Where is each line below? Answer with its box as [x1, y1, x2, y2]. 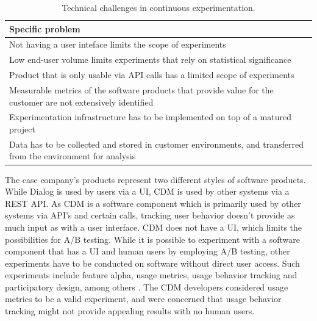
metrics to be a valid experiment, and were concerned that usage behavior [5, 292, 282, 305]
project [9, 123, 35, 135]
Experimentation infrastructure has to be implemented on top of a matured [9, 110, 291, 123]
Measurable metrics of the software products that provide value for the [9, 83, 274, 96]
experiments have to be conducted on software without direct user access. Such [5, 256, 300, 269]
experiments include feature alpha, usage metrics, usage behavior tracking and [5, 269, 297, 281]
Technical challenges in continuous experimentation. [62, 1, 255, 13]
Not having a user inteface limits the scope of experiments [9, 38, 226, 51]
